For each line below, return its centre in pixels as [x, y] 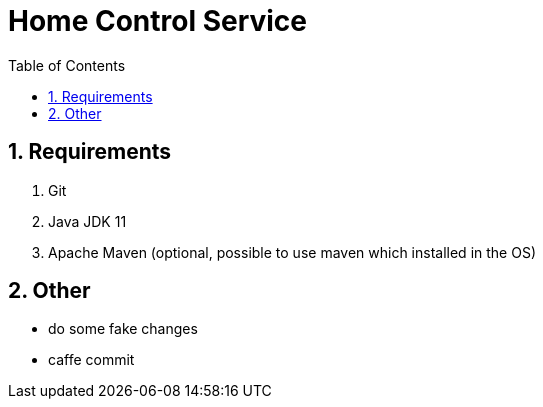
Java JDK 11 [87, 221]
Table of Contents [67, 65]
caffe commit [91, 360]
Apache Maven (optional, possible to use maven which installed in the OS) [292, 252]
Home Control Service [158, 21]
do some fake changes [123, 329]
